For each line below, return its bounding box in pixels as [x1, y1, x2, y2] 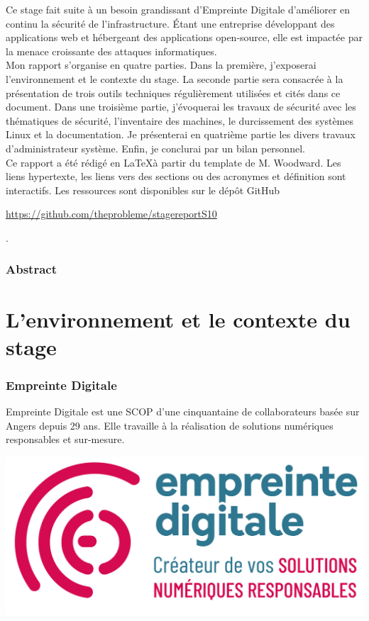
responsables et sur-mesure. [6, 432, 125, 447]
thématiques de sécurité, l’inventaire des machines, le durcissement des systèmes [6, 113, 354, 128]
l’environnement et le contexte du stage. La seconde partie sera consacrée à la [6, 71, 343, 86]
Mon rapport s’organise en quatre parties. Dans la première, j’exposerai [6, 57, 316, 72]
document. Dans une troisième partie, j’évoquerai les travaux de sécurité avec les [6, 99, 356, 114]
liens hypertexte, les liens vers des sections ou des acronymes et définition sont [6, 169, 346, 184]
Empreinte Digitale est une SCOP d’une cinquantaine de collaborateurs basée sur [6, 404, 360, 419]
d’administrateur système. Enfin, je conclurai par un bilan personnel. [6, 140, 305, 155]
